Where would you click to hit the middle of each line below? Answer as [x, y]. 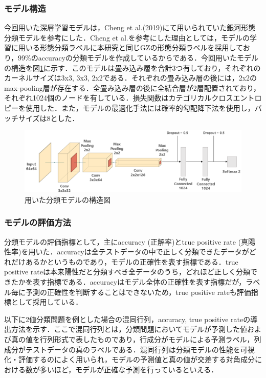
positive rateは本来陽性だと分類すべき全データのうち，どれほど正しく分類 [127, 272]
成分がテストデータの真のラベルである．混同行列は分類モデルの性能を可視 [129, 349]
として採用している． [47, 302]
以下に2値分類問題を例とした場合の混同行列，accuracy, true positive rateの [127, 319]
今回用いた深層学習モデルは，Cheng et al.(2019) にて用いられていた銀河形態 [130, 27]
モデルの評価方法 [38, 222]
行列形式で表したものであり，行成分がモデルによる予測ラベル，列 [150, 339]
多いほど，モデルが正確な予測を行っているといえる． [129, 369]
